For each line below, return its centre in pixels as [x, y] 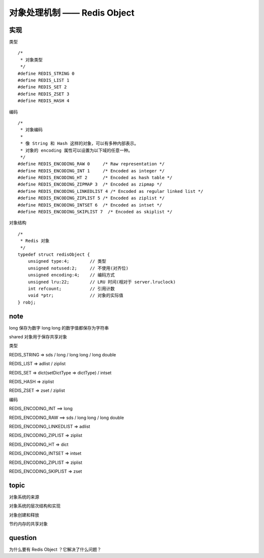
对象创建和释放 [24, 515]
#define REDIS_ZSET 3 [44, 94]
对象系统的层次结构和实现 [35, 506]
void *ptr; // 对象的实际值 [76, 296]
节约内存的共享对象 [28, 524]
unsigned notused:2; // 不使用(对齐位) [78, 268]
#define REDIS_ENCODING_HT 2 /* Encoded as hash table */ [95, 178]
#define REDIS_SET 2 [42, 87]
